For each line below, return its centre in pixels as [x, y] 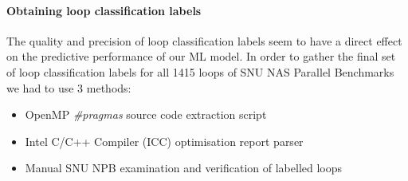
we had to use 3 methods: [69, 87]
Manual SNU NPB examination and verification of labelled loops [184, 168]
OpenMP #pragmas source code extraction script [146, 114]
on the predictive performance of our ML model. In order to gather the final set [201, 56]
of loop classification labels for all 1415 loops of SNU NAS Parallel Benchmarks [200, 71]
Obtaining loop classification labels [104, 10]
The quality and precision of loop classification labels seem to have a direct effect [204, 40]
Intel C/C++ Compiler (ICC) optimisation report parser [164, 141]
